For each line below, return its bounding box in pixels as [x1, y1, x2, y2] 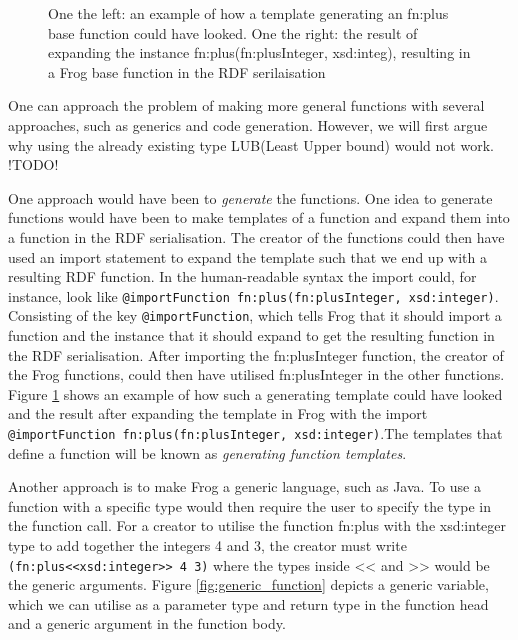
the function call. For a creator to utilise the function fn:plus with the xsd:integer [8, 515, 507, 536]
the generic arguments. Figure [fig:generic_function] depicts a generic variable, [8, 574, 489, 595]
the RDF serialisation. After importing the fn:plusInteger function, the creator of [8, 344, 504, 365]
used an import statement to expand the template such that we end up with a [8, 246, 487, 267]
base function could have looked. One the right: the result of [48, 22, 418, 43]
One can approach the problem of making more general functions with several [8, 95, 485, 116]
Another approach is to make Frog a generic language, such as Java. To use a [8, 476, 481, 497]
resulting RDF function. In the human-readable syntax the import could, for [8, 266, 477, 287]
